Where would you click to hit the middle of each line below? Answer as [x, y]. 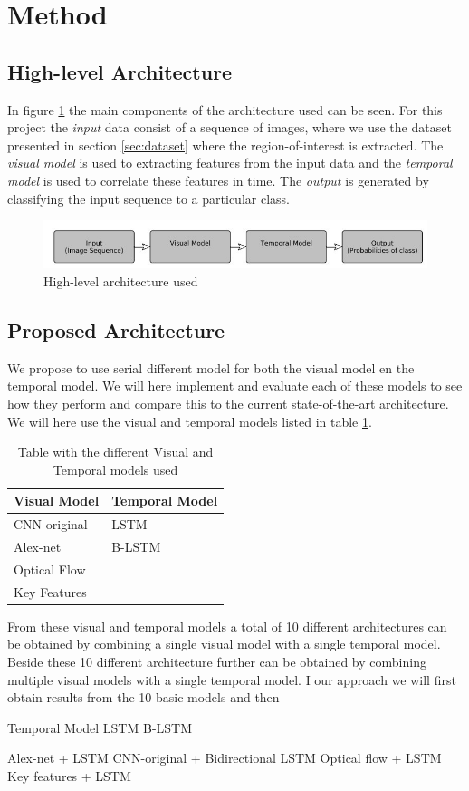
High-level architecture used [121, 280]
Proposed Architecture [116, 329]
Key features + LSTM [69, 775]
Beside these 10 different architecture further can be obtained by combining [217, 661]
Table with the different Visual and [115, 452]
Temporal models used [115, 469]
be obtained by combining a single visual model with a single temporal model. [224, 644]
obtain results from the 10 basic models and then [144, 697]
